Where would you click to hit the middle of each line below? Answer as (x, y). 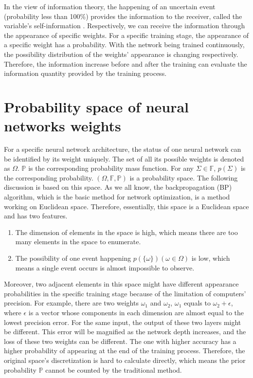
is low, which (211, 258)
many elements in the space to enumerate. (78, 242)
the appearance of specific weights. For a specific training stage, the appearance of (126, 35)
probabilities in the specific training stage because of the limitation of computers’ (125, 293)
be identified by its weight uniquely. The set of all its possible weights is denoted (124, 158)
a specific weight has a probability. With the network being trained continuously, (124, 45)
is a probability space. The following (184, 177)
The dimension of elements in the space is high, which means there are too (126, 232)
